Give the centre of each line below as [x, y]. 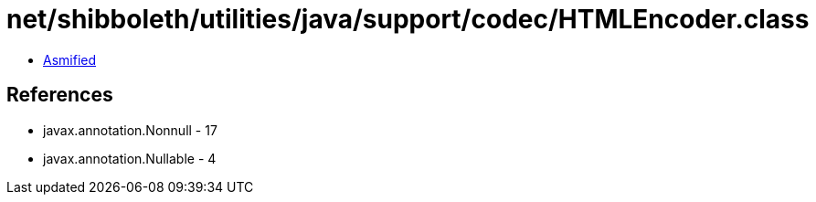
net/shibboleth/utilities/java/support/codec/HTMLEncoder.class [408, 19]
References [60, 95]
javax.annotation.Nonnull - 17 [130, 130]
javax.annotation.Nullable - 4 [130, 158]
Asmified [70, 59]
